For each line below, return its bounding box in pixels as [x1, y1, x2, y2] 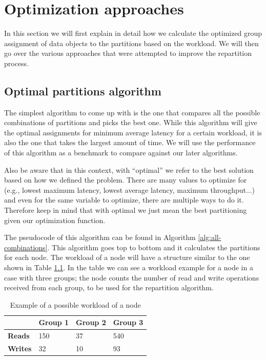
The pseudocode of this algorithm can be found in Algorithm [4, 232, 196, 243]
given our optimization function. [4, 214, 106, 225]
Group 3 [113, 317, 144, 328]
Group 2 [76, 317, 106, 328]
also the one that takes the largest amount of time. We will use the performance [4, 137, 256, 148]
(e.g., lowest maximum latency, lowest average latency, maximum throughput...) [4, 184, 255, 195]
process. [4, 57, 29, 68]
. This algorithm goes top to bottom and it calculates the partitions [47, 242, 260, 252]
